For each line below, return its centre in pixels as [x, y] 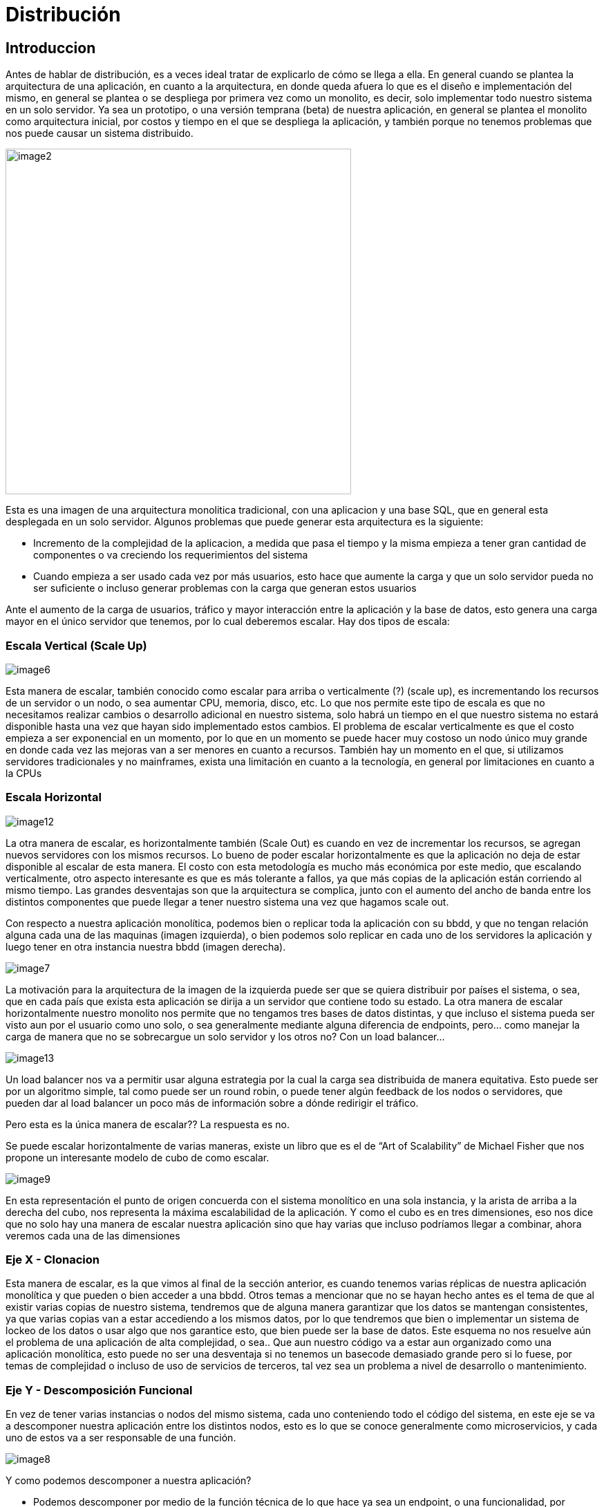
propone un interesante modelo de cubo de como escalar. [138, 1157]
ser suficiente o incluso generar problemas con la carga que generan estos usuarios [225, 588]
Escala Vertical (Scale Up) [76, 645]
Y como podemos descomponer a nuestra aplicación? [129, 1481]
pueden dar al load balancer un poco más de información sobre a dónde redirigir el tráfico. [212, 1103]
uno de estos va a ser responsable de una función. [121, 1438]
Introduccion [51, 48]
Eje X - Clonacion [53, 1260]
